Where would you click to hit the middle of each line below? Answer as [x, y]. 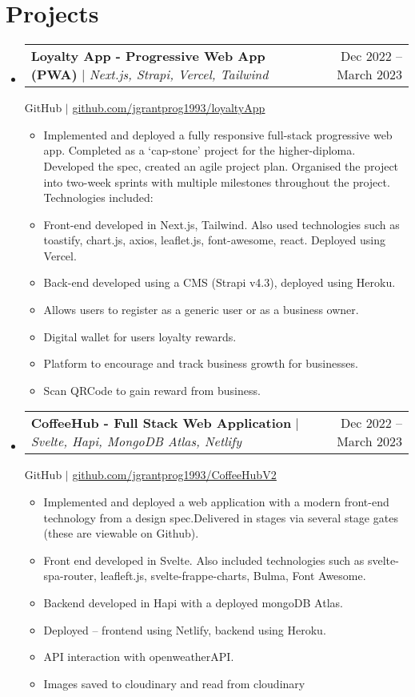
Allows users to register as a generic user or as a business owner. [201, 310]
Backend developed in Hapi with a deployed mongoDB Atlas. [193, 602]
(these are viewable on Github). [121, 533]
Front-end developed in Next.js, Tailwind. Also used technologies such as [221, 224]
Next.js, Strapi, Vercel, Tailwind [179, 75]
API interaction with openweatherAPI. [139, 657]
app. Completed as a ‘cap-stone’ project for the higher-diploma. [200, 150]
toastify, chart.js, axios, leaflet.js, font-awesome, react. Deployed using [214, 240]
